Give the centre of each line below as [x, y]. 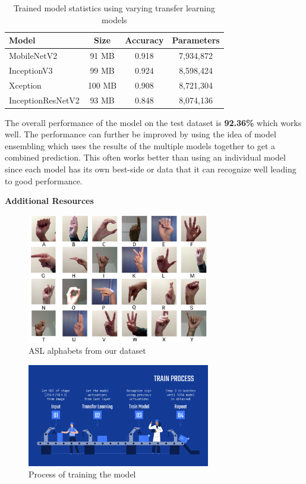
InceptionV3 [31, 70]
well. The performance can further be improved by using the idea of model [141, 134]
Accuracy [144, 40]
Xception [25, 85]
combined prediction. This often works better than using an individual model [145, 157]
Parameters [196, 40]
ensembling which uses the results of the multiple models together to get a [140, 145]
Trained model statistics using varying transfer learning [114, 8]
